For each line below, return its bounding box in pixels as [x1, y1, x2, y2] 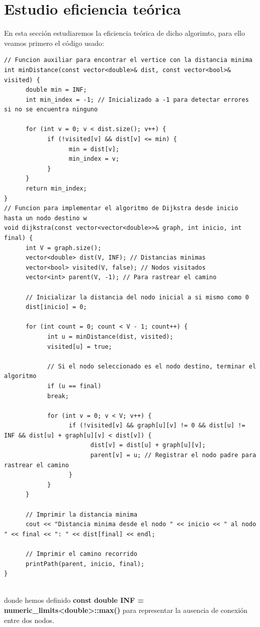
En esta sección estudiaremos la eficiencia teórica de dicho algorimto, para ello [4, 28, 245, 38]
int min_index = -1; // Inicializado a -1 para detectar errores [25, 96, 249, 103]
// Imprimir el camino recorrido [25, 550, 137, 557]
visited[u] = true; [47, 343, 112, 350]
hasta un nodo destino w [4, 214, 87, 222]
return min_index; [25, 185, 87, 193]
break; [47, 392, 69, 400]
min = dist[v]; [68, 145, 120, 153]
